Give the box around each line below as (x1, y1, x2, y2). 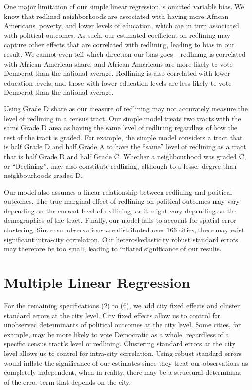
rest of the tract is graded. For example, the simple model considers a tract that (4, 132, 243, 142)
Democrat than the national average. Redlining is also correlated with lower (4, 68, 230, 78)
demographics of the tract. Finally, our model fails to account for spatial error (4, 215, 236, 225)
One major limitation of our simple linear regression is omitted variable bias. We (4, 1, 244, 11)
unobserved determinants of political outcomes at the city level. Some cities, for (4, 319, 241, 330)
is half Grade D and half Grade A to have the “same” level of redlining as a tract (4, 142, 246, 152)
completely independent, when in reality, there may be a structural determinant (4, 367, 242, 377)
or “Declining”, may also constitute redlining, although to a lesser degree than (4, 160, 237, 171)
